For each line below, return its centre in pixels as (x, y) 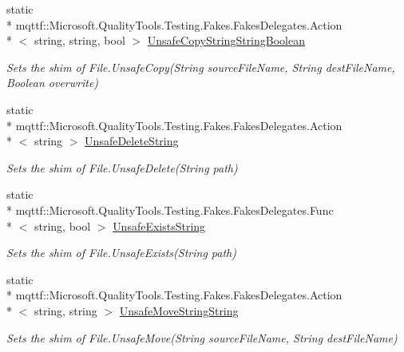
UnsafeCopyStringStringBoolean (226, 40)
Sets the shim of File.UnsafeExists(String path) (121, 253)
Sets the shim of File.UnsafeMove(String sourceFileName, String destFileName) (202, 337)
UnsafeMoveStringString (179, 310)
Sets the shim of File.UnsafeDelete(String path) (122, 167)
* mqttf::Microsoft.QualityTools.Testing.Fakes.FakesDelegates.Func (170, 210)
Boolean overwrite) (53, 83)
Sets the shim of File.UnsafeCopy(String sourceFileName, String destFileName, (201, 67)
